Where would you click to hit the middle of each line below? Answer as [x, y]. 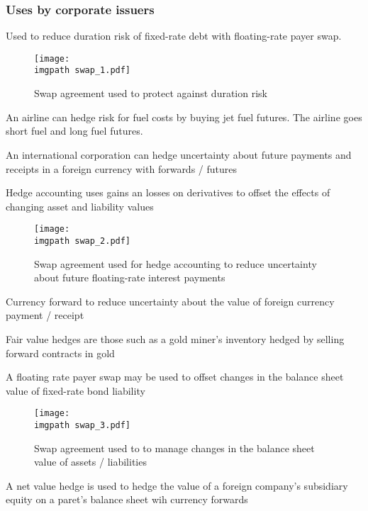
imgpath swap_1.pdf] [83, 71]
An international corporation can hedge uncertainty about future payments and [179, 154]
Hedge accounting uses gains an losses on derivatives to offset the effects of [168, 192]
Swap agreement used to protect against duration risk [151, 93]
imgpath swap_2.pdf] [83, 241]
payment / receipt [45, 315]
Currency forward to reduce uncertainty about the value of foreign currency [170, 301]
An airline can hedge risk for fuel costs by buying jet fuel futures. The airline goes [184, 117]
